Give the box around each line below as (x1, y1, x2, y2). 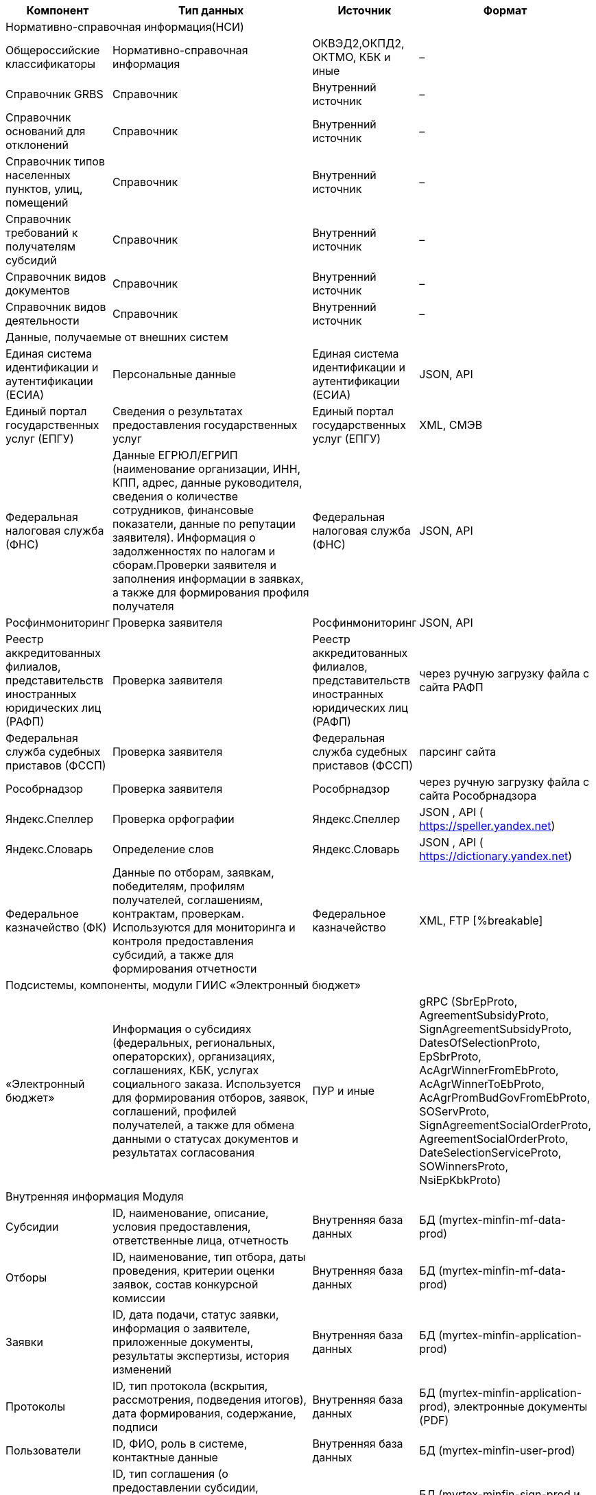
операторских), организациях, (112, 1050, 276, 1063)
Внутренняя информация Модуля (5, 1190, 184, 1203)
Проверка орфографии (112, 812, 235, 826)
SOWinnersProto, (419, 1159, 509, 1173)
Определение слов (112, 842, 214, 856)
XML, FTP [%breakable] (419, 914, 543, 927)
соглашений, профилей (112, 1104, 237, 1118)
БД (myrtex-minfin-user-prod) (419, 1444, 575, 1457)
